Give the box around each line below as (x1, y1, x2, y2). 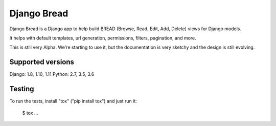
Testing (9, 85, 34, 93)
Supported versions (9, 58, 74, 67)
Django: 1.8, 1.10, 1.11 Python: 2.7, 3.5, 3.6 (9, 71, 95, 77)
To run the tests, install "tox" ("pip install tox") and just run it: (9, 98, 137, 104)
